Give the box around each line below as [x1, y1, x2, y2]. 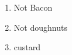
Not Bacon [13, 1, 53, 13]
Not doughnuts [13, 21, 67, 33]
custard [13, 41, 41, 53]
